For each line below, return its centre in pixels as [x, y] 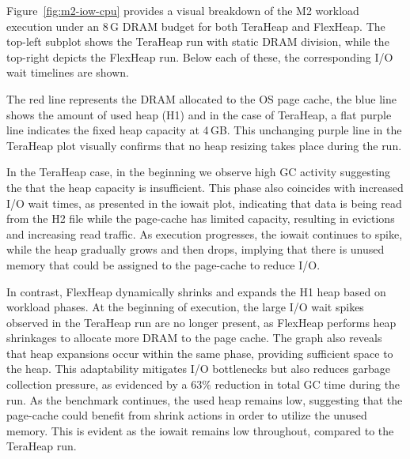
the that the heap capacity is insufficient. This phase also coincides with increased [205, 187]
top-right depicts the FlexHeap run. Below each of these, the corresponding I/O [200, 56]
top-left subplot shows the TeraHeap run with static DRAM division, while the [198, 41]
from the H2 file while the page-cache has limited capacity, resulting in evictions [201, 218]
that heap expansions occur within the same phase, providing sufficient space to [200, 353]
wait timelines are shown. [68, 72]
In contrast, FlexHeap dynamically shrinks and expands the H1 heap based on [196, 291]
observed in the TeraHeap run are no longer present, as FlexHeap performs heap [201, 322]
